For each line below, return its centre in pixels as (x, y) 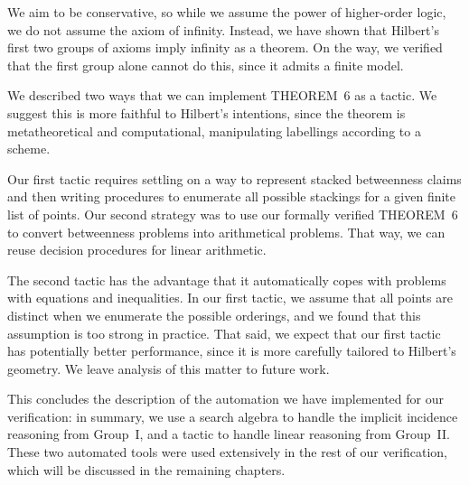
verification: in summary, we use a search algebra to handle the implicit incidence (233, 416)
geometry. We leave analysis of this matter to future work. (169, 368)
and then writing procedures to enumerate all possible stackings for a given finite (232, 196)
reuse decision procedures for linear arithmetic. (137, 250)
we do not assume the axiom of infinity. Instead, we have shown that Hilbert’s (223, 29)
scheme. (29, 149)
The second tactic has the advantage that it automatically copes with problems (227, 280)
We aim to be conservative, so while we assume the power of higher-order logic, (227, 12)
